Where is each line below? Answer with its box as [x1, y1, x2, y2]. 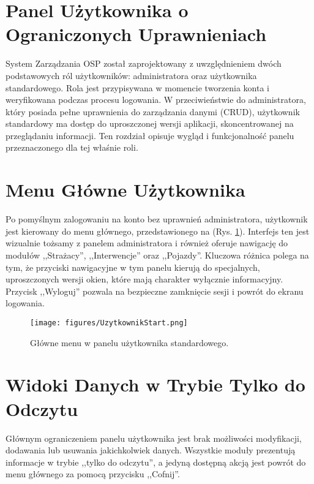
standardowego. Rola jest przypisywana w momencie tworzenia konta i [6, 81, 270, 94]
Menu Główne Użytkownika [6, 177, 245, 202]
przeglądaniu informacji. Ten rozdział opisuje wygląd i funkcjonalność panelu [6, 129, 294, 142]
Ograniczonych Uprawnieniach [6, 21, 267, 47]
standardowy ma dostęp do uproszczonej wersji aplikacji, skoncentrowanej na [6, 117, 294, 130]
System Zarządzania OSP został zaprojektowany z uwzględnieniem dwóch [6, 57, 282, 70]
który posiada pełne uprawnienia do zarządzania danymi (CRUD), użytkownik [6, 105, 300, 118]
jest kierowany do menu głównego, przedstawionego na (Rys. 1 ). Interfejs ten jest [6, 224, 310, 237]
